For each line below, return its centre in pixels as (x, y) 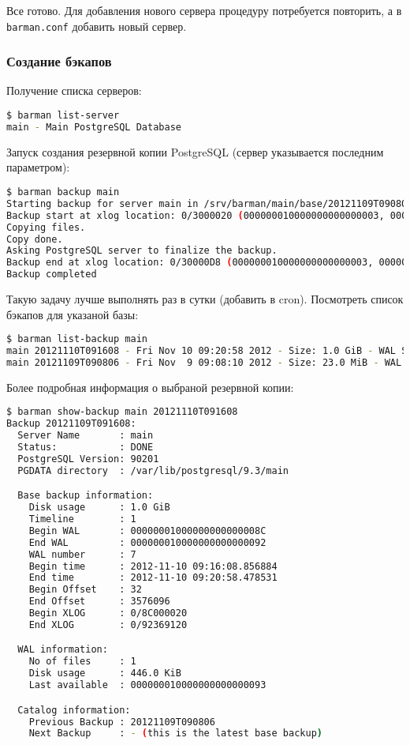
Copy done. (35, 239)
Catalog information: (74, 710)
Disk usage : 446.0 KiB (105, 674)
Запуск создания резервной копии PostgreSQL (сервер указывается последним (195, 151)
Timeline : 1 (82, 519)
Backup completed (52, 275)
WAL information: (63, 650)
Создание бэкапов (59, 61)
